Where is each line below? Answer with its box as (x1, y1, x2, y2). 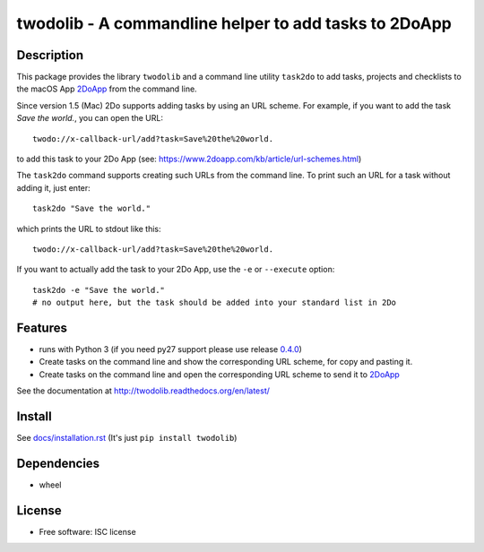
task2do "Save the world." (32, 203, 151, 214)
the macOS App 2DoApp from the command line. (16, 83, 197, 94)
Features (16, 320, 67, 335)
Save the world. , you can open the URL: (16, 113, 163, 124)
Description (16, 47, 84, 63)
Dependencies (16, 455, 100, 470)
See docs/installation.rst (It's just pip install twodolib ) (16, 433, 238, 444)
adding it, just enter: (16, 182, 91, 193)
